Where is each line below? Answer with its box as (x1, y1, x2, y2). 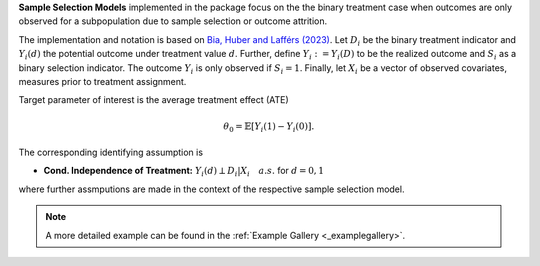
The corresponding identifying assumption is (18, 146, 204, 159)
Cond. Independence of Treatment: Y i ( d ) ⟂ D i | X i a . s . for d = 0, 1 (43, 165, 325, 179)
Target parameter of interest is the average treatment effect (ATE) (18, 94, 289, 106)
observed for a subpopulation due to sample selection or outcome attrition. (18, 15, 328, 27)
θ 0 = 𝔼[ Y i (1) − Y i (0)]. (223, 120, 315, 134)
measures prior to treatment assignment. (18, 75, 187, 87)
